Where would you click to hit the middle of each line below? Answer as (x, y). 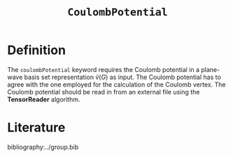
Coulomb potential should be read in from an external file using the (104, 92)
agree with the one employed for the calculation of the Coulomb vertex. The (116, 84)
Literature (36, 128)
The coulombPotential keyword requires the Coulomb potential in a (104, 69)
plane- (210, 69)
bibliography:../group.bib (43, 147)
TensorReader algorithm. (44, 99)
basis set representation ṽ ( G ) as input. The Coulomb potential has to (123, 77)
